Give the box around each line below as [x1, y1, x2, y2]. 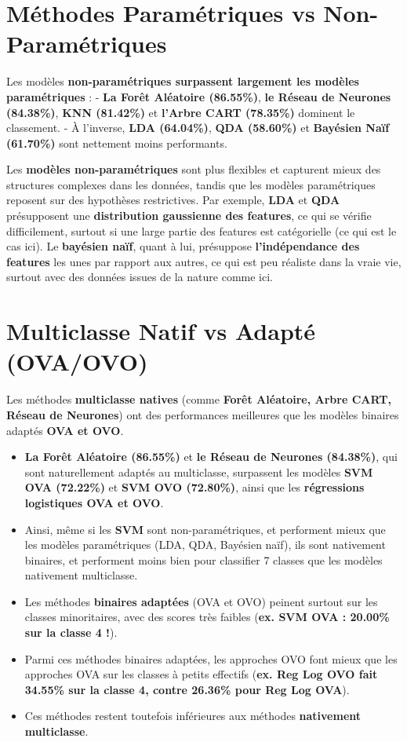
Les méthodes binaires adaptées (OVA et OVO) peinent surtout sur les [24, 593, 378, 609]
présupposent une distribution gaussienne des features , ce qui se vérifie [6, 207, 372, 224]
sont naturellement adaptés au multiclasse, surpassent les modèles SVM [24, 463, 373, 480]
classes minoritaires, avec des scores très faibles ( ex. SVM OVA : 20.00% [24, 609, 390, 625]
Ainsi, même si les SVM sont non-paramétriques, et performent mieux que [24, 521, 386, 537]
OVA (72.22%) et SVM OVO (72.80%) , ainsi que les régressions [24, 479, 365, 495]
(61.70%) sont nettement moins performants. [6, 134, 227, 151]
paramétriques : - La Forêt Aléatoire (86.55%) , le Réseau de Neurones [6, 88, 391, 104]
